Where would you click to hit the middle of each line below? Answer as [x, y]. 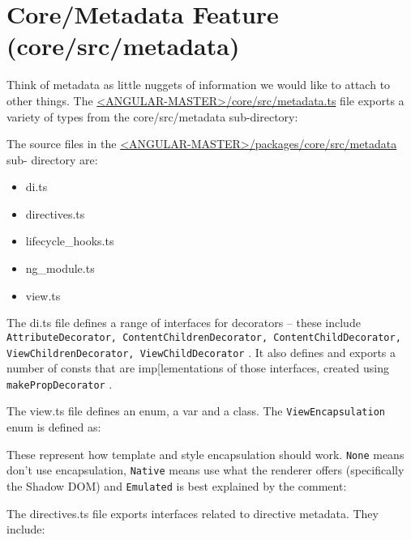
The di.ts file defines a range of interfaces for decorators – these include [184, 323]
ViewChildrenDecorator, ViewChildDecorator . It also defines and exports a [201, 352]
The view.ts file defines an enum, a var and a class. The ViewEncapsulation [196, 411]
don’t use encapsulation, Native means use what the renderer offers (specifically [205, 470]
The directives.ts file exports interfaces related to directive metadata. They [193, 513]
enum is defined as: [54, 427]
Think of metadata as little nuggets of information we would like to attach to [199, 85]
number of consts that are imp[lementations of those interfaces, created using [198, 368]
